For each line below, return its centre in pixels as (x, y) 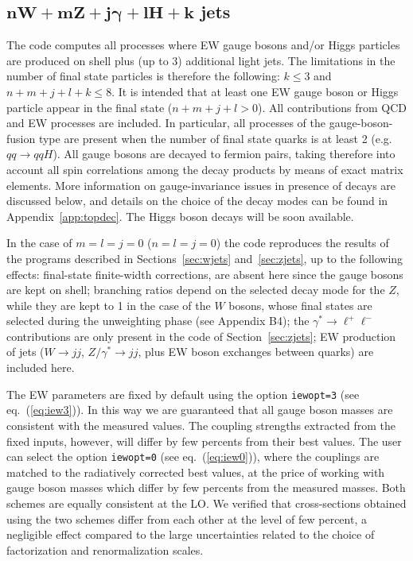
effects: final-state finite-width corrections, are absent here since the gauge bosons (205, 274)
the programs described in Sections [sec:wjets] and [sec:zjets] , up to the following (205, 258)
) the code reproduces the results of (302, 243)
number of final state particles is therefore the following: (143, 76)
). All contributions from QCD (332, 107)
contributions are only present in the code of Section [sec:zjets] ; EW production (201, 336)
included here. (41, 368)
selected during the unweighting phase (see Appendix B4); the (158, 321)
